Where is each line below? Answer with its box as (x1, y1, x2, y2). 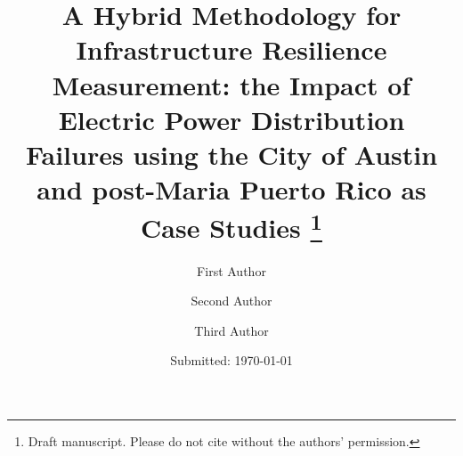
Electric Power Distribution (58, 101, 405, 137)
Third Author (194, 321, 269, 339)
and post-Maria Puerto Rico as (37, 171, 426, 208)
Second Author (191, 291, 272, 310)
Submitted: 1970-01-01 (170, 351, 293, 370)
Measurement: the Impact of (52, 66, 411, 102)
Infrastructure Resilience (76, 31, 387, 68)
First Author (197, 261, 266, 280)
